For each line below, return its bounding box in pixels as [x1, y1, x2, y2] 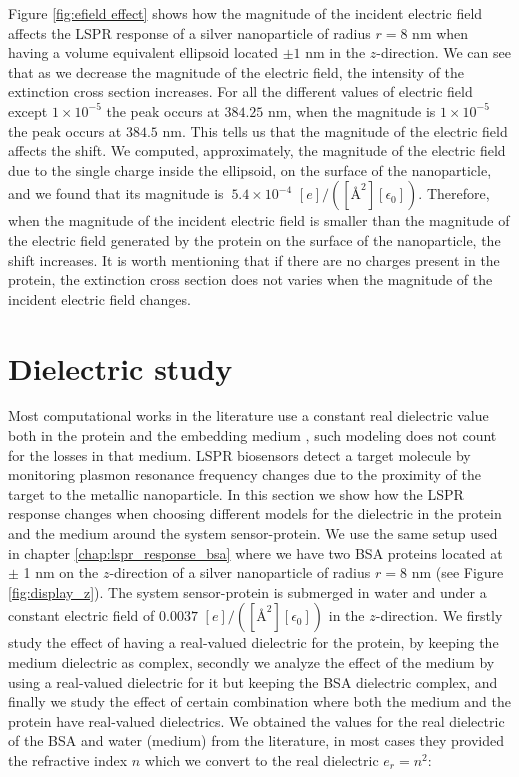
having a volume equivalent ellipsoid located [8, 42, 278, 63]
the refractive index [8, 749, 128, 770]
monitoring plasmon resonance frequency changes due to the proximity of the [8, 464, 481, 485]
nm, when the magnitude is [267, 100, 436, 121]
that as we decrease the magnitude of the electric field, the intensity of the [8, 61, 465, 82]
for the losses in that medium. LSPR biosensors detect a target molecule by [8, 444, 471, 465]
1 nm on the [23, 562, 99, 583]
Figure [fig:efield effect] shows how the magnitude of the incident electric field [8, 3, 483, 23]
